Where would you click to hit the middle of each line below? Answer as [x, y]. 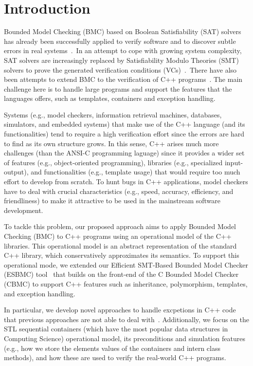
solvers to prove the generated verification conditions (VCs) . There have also [120, 69]
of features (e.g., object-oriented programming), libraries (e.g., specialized [113, 162]
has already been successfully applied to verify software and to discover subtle [120, 41]
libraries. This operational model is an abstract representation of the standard [120, 245]
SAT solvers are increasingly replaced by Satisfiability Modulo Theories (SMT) [121, 60]
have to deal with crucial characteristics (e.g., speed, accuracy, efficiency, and [119, 191]
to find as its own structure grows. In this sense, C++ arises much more [111, 143]
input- [234, 162]
